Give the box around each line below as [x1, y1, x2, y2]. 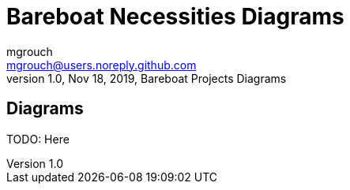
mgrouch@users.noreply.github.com [6, 58, 197, 72]
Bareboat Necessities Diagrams [6, 3, 344, 30]
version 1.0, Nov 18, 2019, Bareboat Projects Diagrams [6, 71, 287, 85]
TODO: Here [6, 132, 70, 146]
